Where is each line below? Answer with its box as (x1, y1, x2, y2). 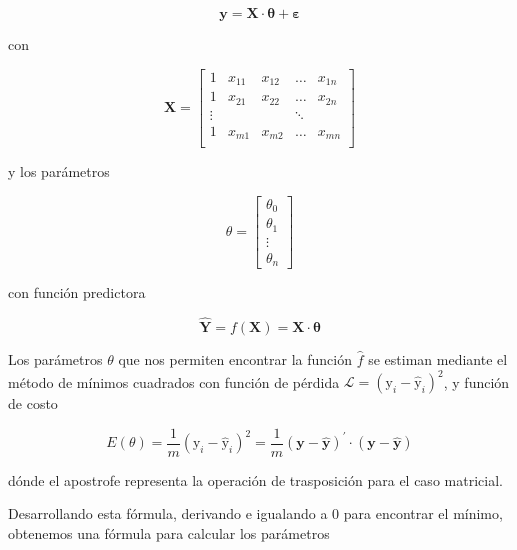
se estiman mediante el (368, 349, 508, 370)
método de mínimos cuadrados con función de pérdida (8, 371, 340, 392)
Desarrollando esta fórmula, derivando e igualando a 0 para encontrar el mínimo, (8, 503, 503, 524)
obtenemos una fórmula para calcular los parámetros (8, 522, 330, 543)
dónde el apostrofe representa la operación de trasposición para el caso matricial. (8, 469, 503, 490)
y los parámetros (8, 161, 110, 182)
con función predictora (8, 282, 146, 303)
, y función (443, 371, 510, 392)
